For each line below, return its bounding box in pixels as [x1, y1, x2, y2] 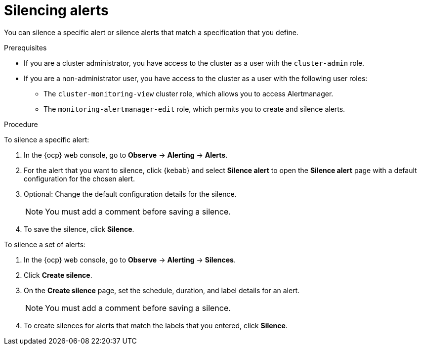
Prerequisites [4, 43, 47, 52]
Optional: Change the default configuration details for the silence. [24, 189, 237, 198]
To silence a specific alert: [4, 135, 89, 144]
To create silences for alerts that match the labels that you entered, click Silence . [24, 321, 288, 330]
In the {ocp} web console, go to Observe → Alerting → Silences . [24, 255, 236, 264]
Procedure [4, 120, 38, 129]
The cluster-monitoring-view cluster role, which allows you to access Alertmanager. [43, 89, 334, 98]
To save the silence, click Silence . [24, 224, 134, 233]
